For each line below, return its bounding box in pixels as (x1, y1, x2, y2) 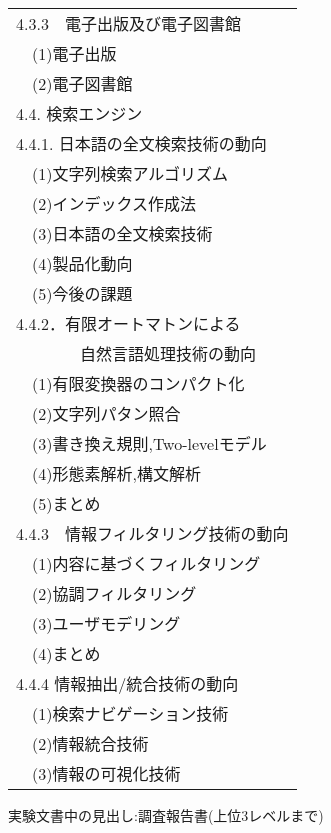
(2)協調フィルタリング (32, 582, 197, 605)
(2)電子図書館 (32, 72, 133, 95)
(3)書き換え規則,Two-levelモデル (32, 432, 267, 455)
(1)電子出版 (32, 42, 117, 65)
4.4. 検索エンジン (16, 102, 143, 125)
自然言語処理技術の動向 (80, 342, 257, 365)
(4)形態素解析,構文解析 (32, 462, 201, 485)
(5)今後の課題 (32, 282, 133, 305)
